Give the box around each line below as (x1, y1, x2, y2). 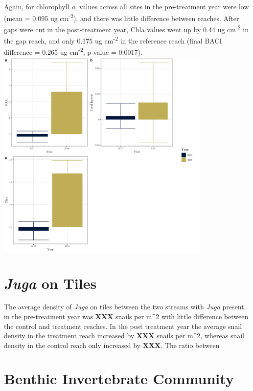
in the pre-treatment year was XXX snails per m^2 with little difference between (4, 311, 249, 321)
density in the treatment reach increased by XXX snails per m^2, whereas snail (4, 330, 244, 341)
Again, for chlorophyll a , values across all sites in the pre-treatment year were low (4, 1, 249, 11)
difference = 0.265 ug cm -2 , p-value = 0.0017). (4, 45, 142, 57)
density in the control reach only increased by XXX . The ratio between (4, 340, 220, 350)
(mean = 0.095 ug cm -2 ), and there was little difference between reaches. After (4, 11, 239, 23)
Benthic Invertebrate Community (4, 369, 234, 389)
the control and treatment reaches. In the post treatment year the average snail (4, 321, 242, 331)
